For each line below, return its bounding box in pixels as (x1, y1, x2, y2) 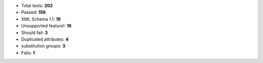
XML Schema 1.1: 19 (21, 16, 61, 22)
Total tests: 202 (21, 3, 53, 8)
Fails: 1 (21, 50, 35, 55)
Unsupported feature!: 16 (21, 23, 72, 29)
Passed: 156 (21, 10, 46, 15)
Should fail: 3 (21, 29, 48, 36)
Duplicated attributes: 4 (21, 36, 69, 42)
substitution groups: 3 (21, 43, 66, 49)
